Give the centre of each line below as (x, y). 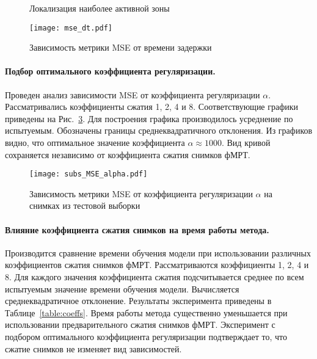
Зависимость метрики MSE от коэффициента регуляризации (141, 193)
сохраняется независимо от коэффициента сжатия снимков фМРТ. (128, 154)
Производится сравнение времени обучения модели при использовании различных (158, 252)
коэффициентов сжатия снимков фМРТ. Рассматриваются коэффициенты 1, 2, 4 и (157, 265)
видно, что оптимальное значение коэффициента (95, 143)
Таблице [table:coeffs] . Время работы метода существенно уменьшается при (146, 312)
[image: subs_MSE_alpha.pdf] (89, 174)
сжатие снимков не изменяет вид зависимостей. (93, 348)
